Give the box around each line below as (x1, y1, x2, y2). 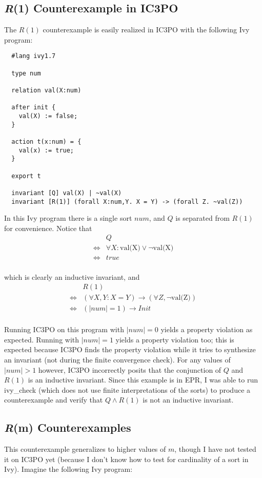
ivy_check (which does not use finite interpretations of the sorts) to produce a (4, 384, 251, 395)
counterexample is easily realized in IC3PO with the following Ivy (43, 24, 250, 35)
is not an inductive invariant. (143, 394, 234, 405)
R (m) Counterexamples (4, 419, 131, 435)
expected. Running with (4, 334, 79, 345)
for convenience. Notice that (4, 222, 92, 233)
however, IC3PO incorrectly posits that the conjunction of (38, 364, 221, 375)
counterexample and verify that (4, 394, 103, 405)
